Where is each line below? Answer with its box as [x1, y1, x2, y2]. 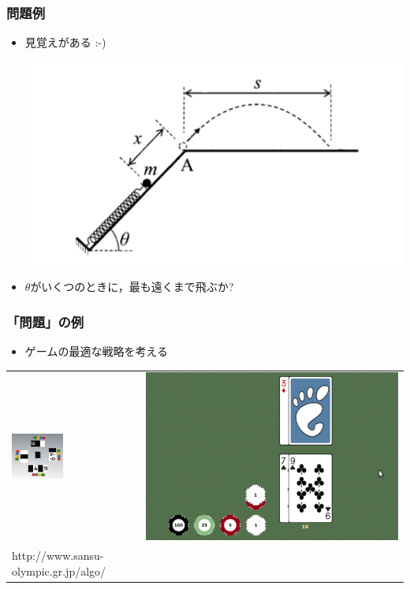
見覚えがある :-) [24, 34, 106, 50]
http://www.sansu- [12, 547, 104, 564]
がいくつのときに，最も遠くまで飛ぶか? [30, 278, 234, 295]
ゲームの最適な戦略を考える [24, 343, 168, 360]
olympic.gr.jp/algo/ [12, 562, 106, 579]
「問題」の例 [6, 311, 84, 331]
